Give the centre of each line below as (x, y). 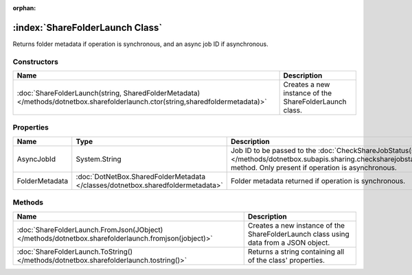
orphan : (24, 8)
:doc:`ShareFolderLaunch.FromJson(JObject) (90, 230)
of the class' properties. (286, 260)
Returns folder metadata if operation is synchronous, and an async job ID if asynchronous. (140, 44)
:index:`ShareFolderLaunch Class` (88, 27)
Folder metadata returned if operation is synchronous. (318, 180)
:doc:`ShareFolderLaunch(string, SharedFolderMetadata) (108, 93)
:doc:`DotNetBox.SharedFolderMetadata (141, 176)
